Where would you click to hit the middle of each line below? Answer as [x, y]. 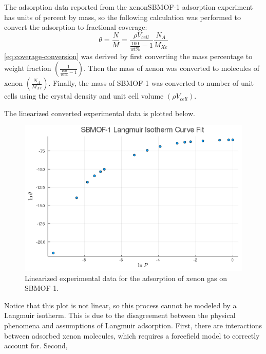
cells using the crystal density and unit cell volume [84, 96]
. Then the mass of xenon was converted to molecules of [172, 68]
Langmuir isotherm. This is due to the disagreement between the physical [120, 315]
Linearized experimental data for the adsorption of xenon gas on [126, 278]
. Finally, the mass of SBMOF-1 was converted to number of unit [151, 83]
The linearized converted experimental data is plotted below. [100, 113]
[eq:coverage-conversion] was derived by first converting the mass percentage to [128, 56]
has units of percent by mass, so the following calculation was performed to [123, 17]
